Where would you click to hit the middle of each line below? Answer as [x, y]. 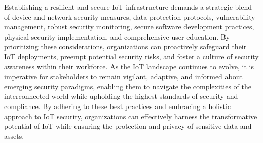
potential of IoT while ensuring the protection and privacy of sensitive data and [128, 126]
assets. [14, 136]
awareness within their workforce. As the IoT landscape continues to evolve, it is [129, 66]
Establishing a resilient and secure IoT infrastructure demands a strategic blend [128, 7]
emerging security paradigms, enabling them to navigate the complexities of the [128, 86]
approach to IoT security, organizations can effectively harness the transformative [131, 116]
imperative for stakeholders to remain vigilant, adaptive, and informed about [123, 76]
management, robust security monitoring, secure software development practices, [129, 27]
